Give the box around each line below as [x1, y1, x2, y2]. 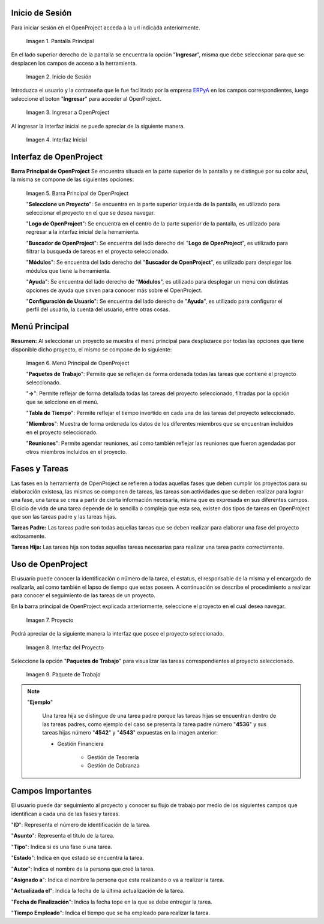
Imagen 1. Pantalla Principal [26, 37, 94, 44]
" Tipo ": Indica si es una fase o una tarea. [11, 843, 112, 850]
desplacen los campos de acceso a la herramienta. [11, 59, 137, 67]
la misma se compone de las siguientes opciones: [11, 176, 134, 183]
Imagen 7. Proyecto [26, 616, 74, 624]
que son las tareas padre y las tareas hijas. [11, 513, 117, 520]
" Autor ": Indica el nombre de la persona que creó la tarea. [11, 865, 155, 872]
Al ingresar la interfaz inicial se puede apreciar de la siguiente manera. [11, 122, 185, 130]
